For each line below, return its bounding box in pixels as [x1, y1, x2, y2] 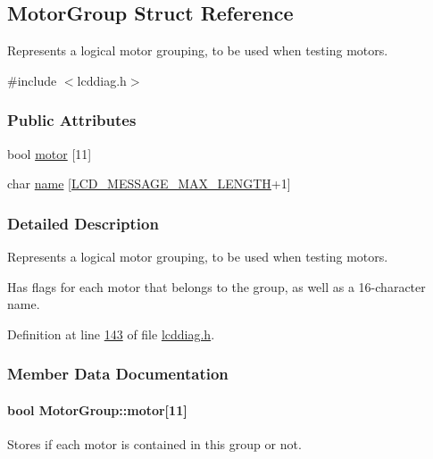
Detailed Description [7, 212, 159, 234]
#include [7, 71, 57, 89]
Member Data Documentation [7, 363, 229, 385]
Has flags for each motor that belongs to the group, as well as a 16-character [7, 277, 426, 296]
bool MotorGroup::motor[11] [7, 400, 187, 419]
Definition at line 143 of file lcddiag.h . [7, 324, 215, 343]
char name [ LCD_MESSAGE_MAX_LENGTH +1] [7, 174, 291, 193]
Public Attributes [7, 109, 137, 131]
